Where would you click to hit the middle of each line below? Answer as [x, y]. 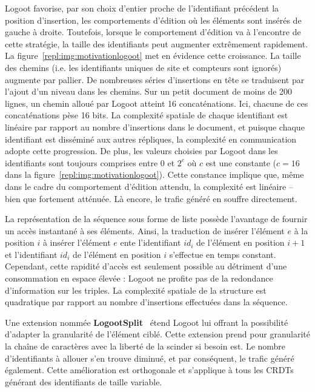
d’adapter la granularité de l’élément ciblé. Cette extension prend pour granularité [157, 334]
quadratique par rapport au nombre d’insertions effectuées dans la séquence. [146, 302]
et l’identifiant [31, 254]
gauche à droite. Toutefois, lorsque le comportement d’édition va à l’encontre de [153, 32]
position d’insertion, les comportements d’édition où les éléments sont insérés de [153, 20]
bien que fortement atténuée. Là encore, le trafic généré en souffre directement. [151, 198]
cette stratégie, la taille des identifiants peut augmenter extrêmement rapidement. [157, 43]
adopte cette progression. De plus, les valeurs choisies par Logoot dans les [141, 151]
